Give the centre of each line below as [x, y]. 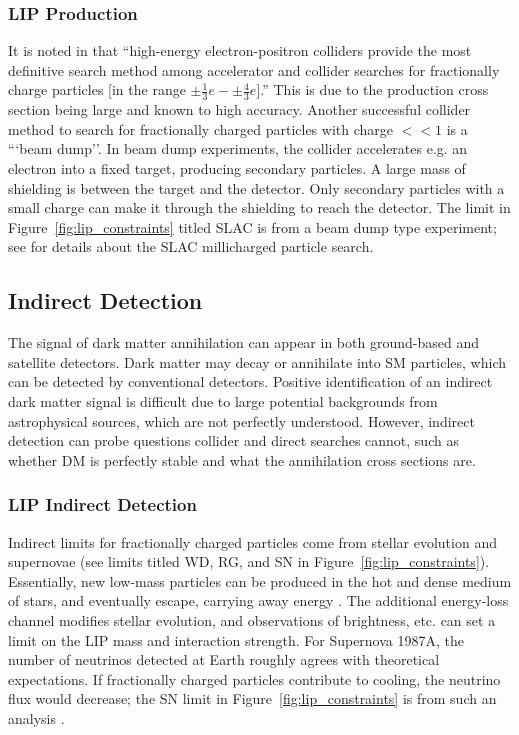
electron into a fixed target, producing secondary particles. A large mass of [237, 168]
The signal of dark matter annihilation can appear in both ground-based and [243, 342]
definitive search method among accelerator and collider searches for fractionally [254, 69]
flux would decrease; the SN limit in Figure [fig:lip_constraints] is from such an [252, 698]
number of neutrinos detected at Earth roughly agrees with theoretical [224, 659]
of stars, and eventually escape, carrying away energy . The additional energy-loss [258, 600]
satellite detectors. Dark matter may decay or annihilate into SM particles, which [257, 361]
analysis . [36, 717]
